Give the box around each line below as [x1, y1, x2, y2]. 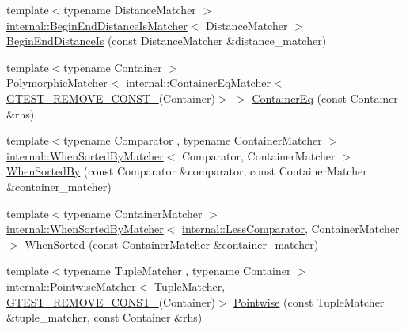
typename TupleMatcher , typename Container [63, 262, 291, 279]
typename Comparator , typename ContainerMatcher [63, 132, 322, 149]
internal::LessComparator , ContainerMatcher [182, 220, 400, 237]
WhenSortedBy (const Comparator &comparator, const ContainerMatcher [6, 163, 367, 179]
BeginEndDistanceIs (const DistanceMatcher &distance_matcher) [6, 32, 327, 49]
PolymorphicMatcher [6, 74, 108, 91]
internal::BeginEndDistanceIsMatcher [6, 17, 188, 33]
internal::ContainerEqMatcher [126, 74, 271, 91]
